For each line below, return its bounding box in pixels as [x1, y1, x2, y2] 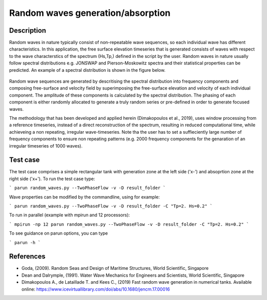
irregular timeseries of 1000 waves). [9, 143, 83, 149]
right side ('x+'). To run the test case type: [9, 176, 95, 182]
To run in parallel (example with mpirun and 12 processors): [9, 212, 130, 218]
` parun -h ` [9, 240, 41, 245]
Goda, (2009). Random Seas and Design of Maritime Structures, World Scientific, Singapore [21, 265, 209, 271]
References [9, 252, 45, 261]
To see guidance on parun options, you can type [9, 230, 108, 236]
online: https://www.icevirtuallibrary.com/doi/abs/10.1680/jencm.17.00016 [21, 286, 170, 292]
